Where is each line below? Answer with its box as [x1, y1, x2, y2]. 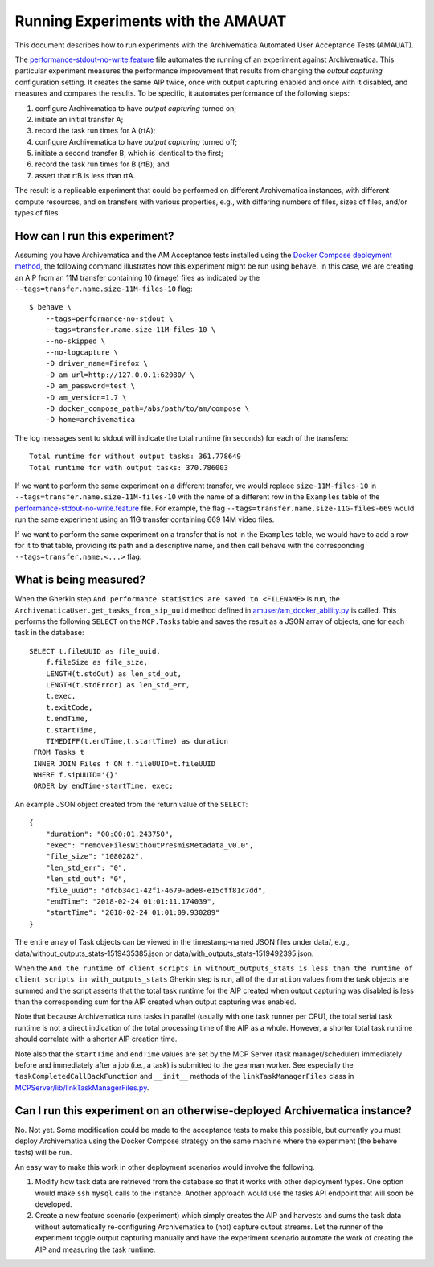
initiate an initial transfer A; [35, 114, 124, 124]
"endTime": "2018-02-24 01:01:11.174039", [45, 896, 216, 906]
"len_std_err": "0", [45, 863, 127, 872]
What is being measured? [14, 573, 146, 587]
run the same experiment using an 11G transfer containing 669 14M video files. [14, 515, 275, 524]
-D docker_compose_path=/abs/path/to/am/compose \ [45, 404, 250, 413]
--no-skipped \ [45, 336, 106, 346]
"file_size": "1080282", [45, 852, 144, 861]
